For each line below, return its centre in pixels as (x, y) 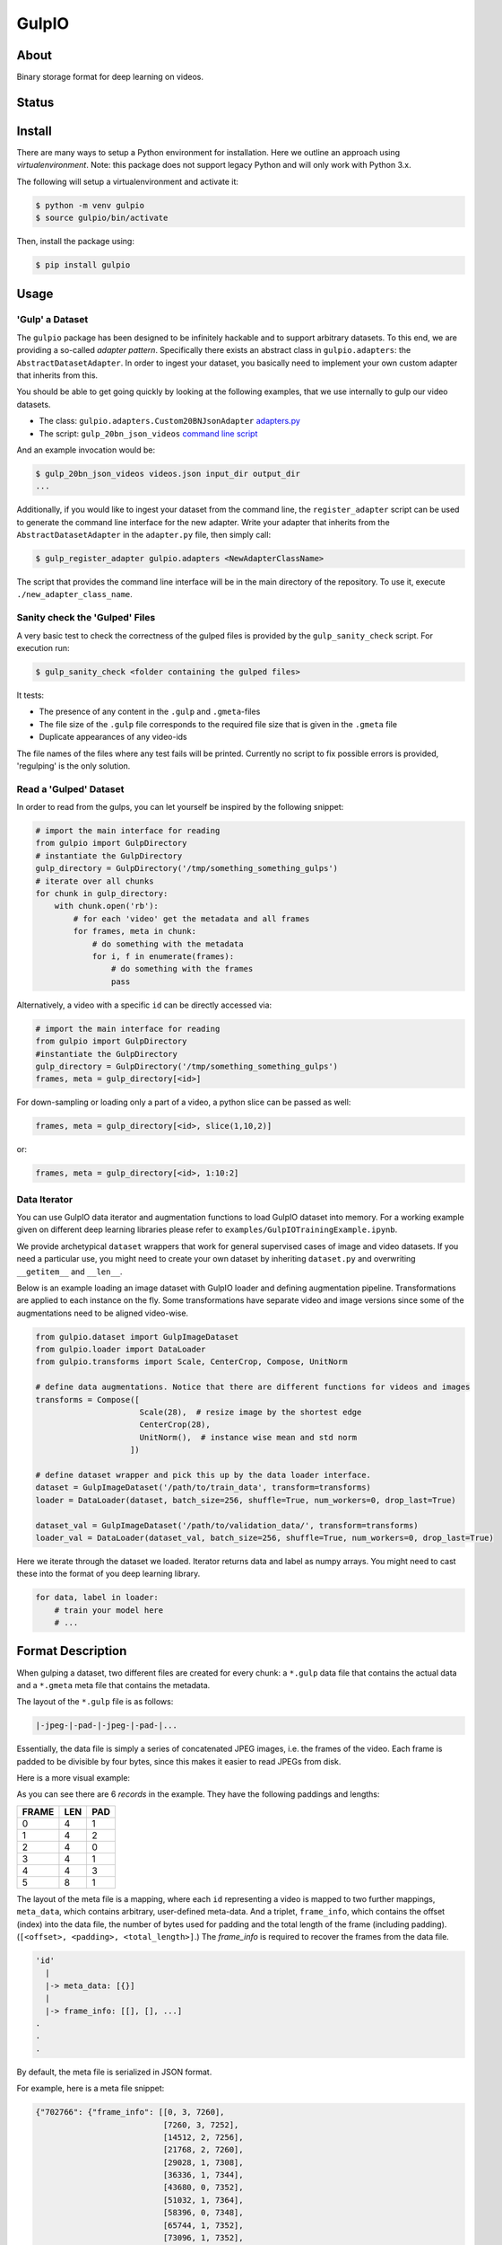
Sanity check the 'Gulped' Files (86, 618)
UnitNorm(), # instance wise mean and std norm (248, 1437)
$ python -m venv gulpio (90, 205)
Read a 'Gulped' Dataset (70, 788)
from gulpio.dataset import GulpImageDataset (137, 1337)
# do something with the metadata (168, 944)
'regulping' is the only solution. (74, 766)
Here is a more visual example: (73, 1778)
